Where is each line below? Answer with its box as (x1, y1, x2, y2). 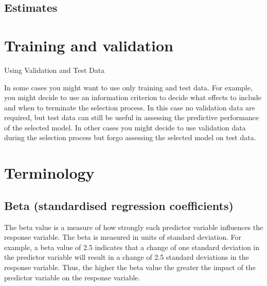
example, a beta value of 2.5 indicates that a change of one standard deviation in (4, 241, 260, 252)
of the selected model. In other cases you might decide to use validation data (4, 122, 246, 132)
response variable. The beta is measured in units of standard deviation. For (4, 232, 241, 242)
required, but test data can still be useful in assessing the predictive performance (4, 112, 259, 123)
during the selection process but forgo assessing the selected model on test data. (4, 132, 256, 143)
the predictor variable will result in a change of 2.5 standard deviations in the (4, 252, 249, 262)
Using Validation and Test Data (4, 64, 105, 75)
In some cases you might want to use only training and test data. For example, (4, 82, 253, 92)
